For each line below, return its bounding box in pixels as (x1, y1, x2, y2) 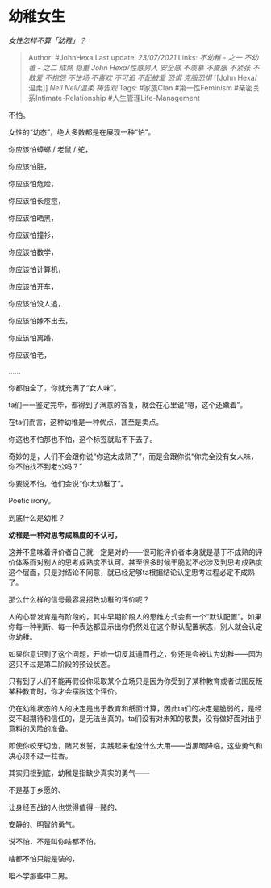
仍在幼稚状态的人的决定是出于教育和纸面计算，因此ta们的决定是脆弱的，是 (8, 703, 256, 713)
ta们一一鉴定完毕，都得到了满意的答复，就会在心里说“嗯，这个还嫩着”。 (8, 400, 248, 410)
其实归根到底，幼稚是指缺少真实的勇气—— (8, 768, 150, 778)
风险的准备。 (29, 723, 73, 733)
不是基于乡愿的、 (8, 785, 65, 794)
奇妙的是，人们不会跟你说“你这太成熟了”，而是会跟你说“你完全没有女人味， (8, 451, 258, 461)
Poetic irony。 (8, 495, 56, 505)
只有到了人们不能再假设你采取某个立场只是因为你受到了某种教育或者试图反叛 (8, 676, 263, 686)
